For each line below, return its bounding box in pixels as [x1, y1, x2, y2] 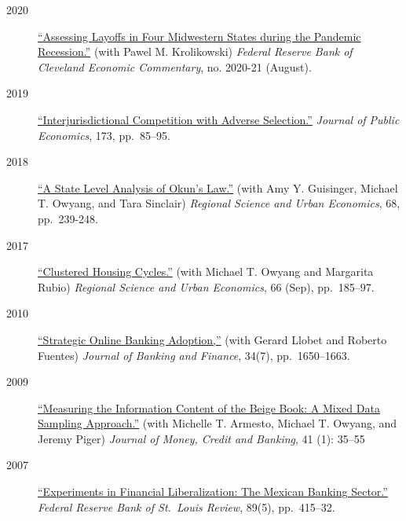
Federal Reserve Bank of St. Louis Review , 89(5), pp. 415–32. [38, 498, 335, 515]
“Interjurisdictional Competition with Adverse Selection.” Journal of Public [38, 111, 400, 127]
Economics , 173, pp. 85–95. [38, 127, 170, 143]
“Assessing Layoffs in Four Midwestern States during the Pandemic [38, 28, 361, 44]
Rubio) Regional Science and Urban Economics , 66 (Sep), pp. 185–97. [38, 278, 375, 295]
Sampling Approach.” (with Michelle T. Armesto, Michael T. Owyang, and [38, 415, 397, 431]
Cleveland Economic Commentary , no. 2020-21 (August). [38, 58, 312, 75]
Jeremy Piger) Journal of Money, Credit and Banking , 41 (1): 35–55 [38, 430, 365, 446]
